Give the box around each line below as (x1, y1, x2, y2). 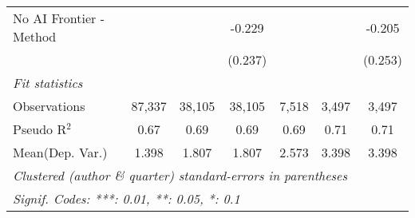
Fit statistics (13, 73, 83, 92)
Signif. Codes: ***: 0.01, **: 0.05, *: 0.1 (13, 189, 240, 208)
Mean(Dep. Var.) (13, 143, 108, 161)
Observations (13, 97, 85, 115)
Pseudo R (13, 120, 67, 138)
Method (13, 27, 57, 46)
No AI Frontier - (13, 9, 105, 27)
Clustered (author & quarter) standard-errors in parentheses (13, 166, 347, 184)
